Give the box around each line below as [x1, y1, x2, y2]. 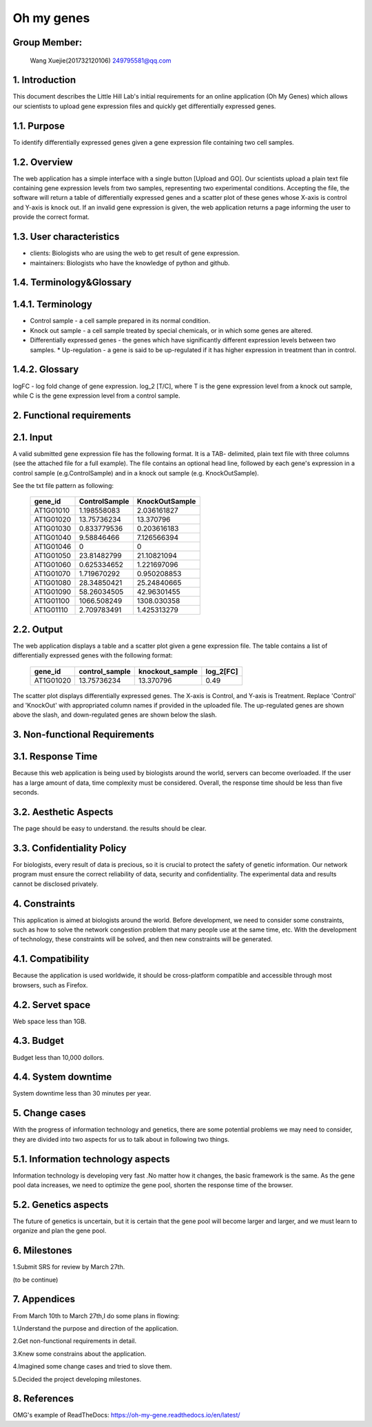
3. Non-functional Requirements [12, 729, 154, 741]
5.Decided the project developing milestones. [12, 1375, 141, 1383]
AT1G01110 [34, 605, 68, 615]
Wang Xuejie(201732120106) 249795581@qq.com [30, 56, 172, 65]
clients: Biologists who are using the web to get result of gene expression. [30, 249, 240, 258]
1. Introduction [12, 74, 76, 86]
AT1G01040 [34, 533, 72, 542]
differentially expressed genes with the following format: [12, 651, 173, 659]
